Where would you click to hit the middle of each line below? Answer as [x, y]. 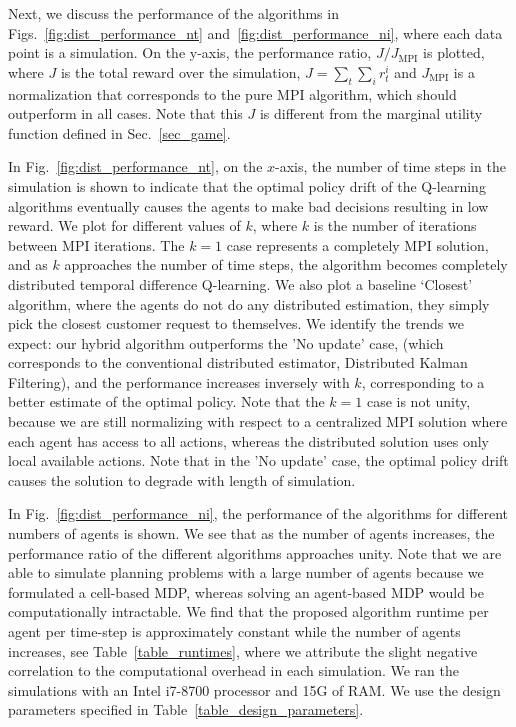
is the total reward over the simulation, [180, 71]
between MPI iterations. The [96, 244]
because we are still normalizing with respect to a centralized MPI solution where [258, 421]
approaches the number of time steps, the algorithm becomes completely [286, 264]
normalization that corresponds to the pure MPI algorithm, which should [232, 93]
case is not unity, [418, 401]
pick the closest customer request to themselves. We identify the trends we [236, 323]
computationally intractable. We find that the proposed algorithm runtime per [248, 611]
